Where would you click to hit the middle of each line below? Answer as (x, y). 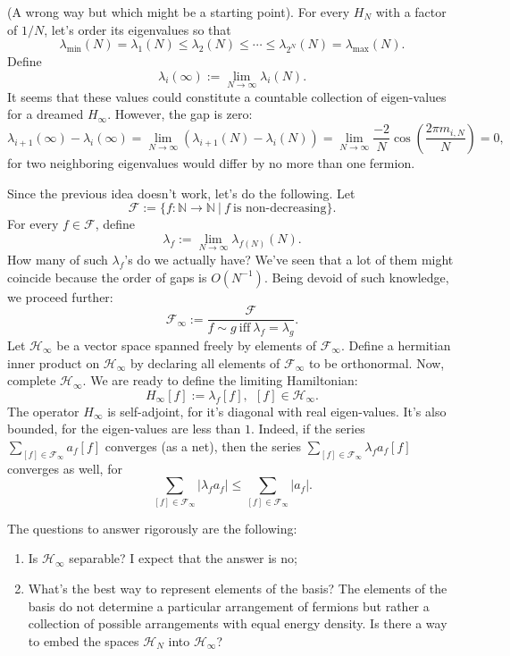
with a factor (411, 12)
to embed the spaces (84, 640)
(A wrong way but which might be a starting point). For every (179, 12)
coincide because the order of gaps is (107, 277)
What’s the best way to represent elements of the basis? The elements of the (238, 588)
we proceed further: (60, 296)
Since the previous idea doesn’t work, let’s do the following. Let (181, 193)
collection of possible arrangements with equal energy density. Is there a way (238, 623)
